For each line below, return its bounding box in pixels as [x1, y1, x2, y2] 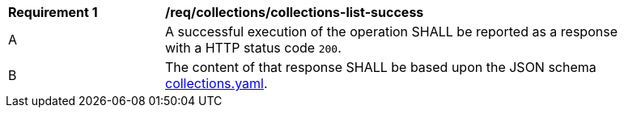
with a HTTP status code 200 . [165, 40, 342, 56]
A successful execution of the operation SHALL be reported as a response [165, 23, 618, 40]
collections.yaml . [165, 75, 268, 91]
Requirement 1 [8, 4, 98, 20]
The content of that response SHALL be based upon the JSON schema [165, 59, 596, 75]
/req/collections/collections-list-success [165, 4, 424, 20]
